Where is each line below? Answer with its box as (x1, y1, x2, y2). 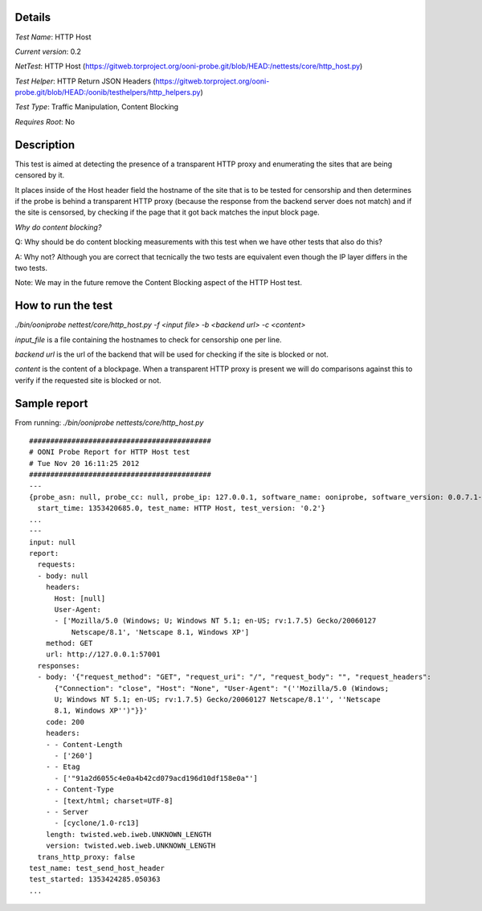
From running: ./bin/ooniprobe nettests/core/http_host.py (14, 418, 204, 427)
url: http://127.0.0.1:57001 (45, 650, 161, 659)
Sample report (14, 396, 88, 410)
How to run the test (14, 299, 112, 313)
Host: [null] (54, 594, 106, 603)
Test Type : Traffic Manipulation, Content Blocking (14, 102, 179, 112)
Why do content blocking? (14, 222, 102, 232)
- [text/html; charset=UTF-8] (54, 796, 174, 805)
